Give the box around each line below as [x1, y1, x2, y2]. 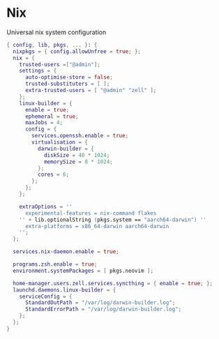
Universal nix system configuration [6, 28, 107, 36]
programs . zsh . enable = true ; [13, 261, 98, 268]
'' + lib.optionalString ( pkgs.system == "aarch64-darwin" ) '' [19, 216, 207, 223]
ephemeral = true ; [24, 113, 79, 120]
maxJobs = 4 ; [24, 119, 63, 126]
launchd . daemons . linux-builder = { [13, 286, 116, 294]
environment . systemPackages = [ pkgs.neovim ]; [13, 267, 154, 274]
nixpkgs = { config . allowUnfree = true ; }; [13, 47, 142, 55]
